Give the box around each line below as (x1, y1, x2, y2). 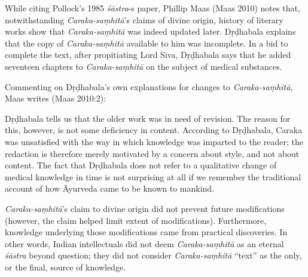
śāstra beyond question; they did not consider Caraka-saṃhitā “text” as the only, (5, 249, 302, 261)
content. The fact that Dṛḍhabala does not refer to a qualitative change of (5, 159, 277, 171)
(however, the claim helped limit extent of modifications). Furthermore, (5, 214, 267, 226)
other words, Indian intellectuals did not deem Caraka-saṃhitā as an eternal (5, 237, 284, 250)
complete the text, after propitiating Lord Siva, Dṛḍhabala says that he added (5, 48, 291, 61)
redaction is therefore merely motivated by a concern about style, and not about (5, 147, 300, 159)
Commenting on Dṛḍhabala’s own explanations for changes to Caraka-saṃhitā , (5, 80, 293, 93)
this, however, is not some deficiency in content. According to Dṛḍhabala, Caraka (5, 124, 303, 136)
